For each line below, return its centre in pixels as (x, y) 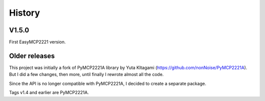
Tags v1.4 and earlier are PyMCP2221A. (49, 93)
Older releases (32, 56)
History (25, 13)
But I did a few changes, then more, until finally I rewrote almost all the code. (86, 75)
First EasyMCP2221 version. (38, 42)
